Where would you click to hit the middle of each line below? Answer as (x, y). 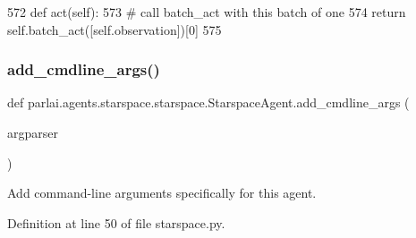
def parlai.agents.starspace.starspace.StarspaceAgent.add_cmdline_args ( (208, 102)
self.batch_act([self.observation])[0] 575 (115, 29)
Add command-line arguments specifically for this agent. (162, 193)
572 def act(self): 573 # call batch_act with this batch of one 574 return (207, 12)
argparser (33, 132)
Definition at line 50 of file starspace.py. (116, 222)
